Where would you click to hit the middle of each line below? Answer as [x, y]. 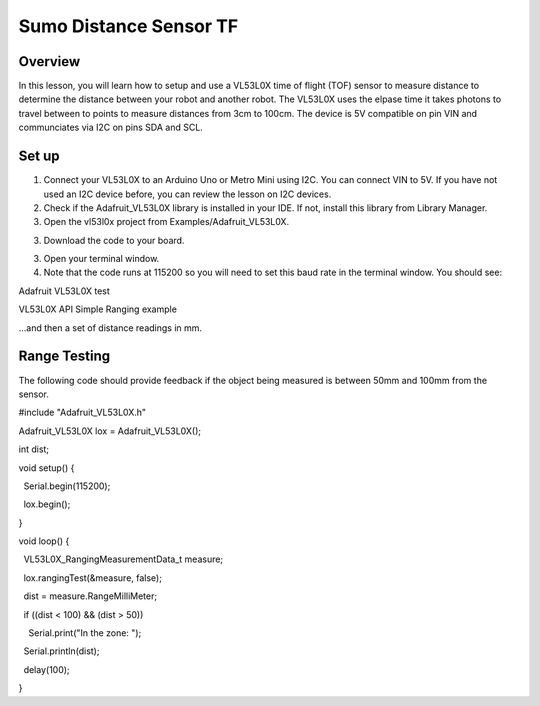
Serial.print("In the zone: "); [85, 633]
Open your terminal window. [101, 259]
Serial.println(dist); [61, 651]
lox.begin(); [47, 504]
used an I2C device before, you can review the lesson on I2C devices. [187, 194]
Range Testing [64, 356]
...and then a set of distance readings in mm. [110, 327]
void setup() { [46, 467]
